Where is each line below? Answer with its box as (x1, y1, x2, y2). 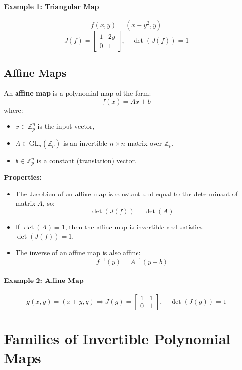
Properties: (4, 172, 42, 182)
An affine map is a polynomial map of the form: (4, 88, 151, 98)
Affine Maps (4, 65, 67, 80)
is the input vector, (37, 121, 95, 131)
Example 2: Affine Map (4, 275, 84, 285)
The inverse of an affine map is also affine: (15, 247, 141, 258)
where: (4, 105, 23, 115)
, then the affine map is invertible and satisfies (65, 221, 203, 231)
